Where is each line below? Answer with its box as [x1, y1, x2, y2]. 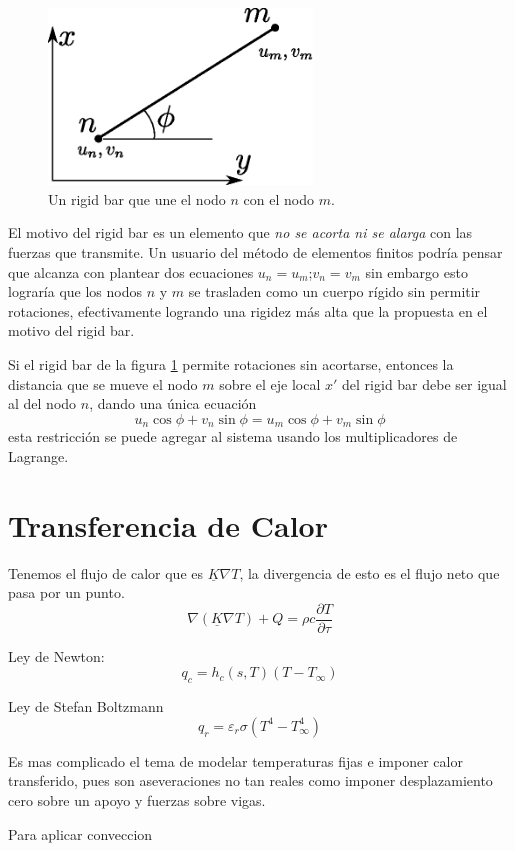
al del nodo [8, 393, 77, 414]
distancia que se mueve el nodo [8, 373, 198, 394]
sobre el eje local [219, 373, 321, 394]
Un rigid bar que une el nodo [48, 188, 226, 209]
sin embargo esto [365, 261, 468, 282]
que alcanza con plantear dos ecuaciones [8, 261, 254, 282]
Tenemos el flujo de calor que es [8, 562, 203, 583]
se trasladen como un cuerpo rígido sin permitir [188, 281, 481, 302]
